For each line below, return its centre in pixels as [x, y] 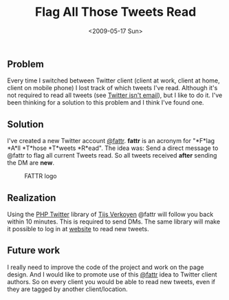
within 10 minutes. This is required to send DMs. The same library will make [114, 222]
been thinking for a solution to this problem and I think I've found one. [106, 103]
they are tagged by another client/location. [68, 289]
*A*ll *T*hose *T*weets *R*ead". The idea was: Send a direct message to [113, 148]
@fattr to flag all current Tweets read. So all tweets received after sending [112, 156]
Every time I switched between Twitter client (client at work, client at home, [113, 81]
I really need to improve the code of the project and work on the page [106, 267]
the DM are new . [31, 163]
